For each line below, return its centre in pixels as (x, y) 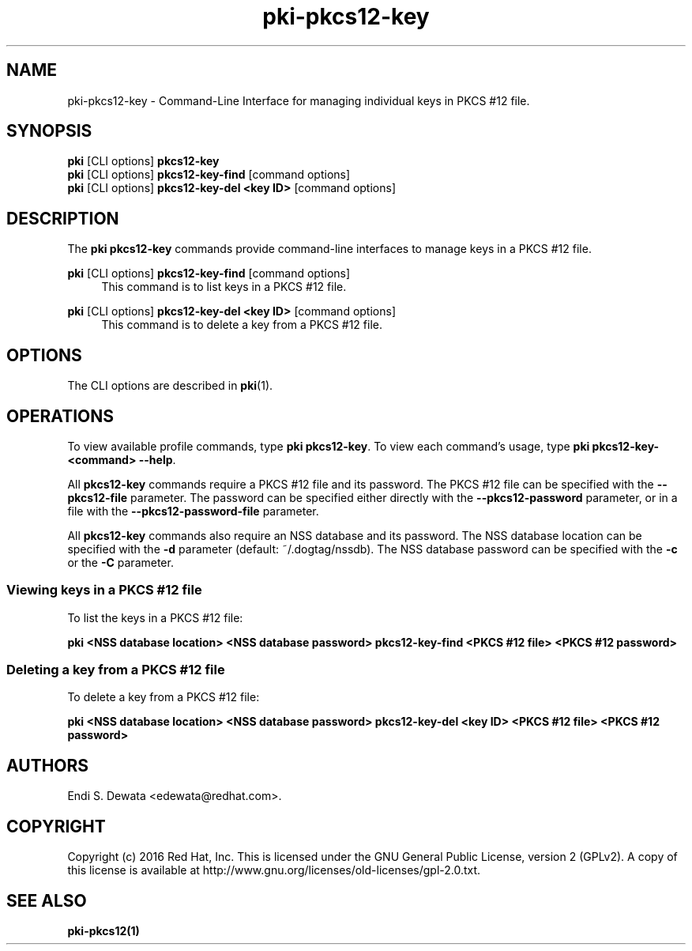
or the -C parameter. (120, 562)
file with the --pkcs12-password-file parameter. (193, 511)
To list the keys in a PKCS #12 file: (155, 617)
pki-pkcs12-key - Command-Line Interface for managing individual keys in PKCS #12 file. (299, 100)
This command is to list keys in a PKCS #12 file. (224, 287)
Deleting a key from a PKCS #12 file (116, 670)
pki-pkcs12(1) (103, 931)
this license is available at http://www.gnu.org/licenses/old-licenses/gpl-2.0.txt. (274, 870)
